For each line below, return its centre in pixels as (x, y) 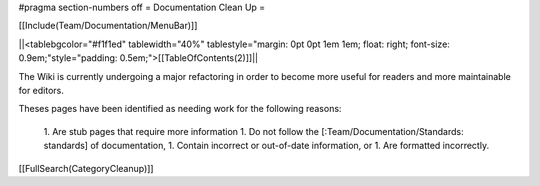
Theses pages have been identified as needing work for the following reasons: (180, 109)
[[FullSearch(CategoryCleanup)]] (86, 168)
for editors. (41, 90)
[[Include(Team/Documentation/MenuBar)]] (108, 26)
